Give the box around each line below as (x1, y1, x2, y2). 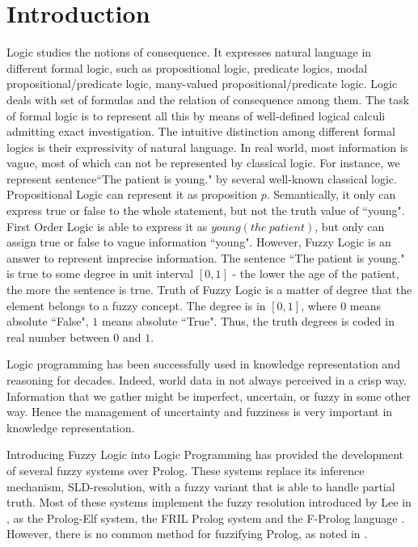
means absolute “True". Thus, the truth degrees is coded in (101, 313, 395, 330)
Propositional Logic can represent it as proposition (6, 186, 258, 203)
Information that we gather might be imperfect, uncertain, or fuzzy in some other (6, 387, 412, 404)
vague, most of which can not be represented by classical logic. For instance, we (6, 154, 400, 171)
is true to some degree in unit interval (6, 265, 194, 282)
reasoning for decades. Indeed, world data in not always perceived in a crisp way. (6, 372, 407, 388)
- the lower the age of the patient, (232, 265, 399, 282)
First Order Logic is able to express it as (6, 217, 208, 234)
